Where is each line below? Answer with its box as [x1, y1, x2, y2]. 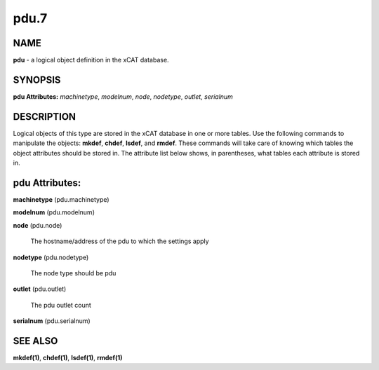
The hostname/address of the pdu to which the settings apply [30, 237, 210, 245]
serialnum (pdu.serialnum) [13, 317, 91, 325]
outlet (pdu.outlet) [13, 285, 67, 294]
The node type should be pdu [30, 268, 117, 277]
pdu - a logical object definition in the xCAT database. [13, 56, 169, 64]
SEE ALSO [13, 335, 58, 347]
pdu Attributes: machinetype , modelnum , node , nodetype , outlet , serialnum [13, 92, 233, 101]
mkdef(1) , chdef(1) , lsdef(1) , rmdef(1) [13, 353, 123, 362]
